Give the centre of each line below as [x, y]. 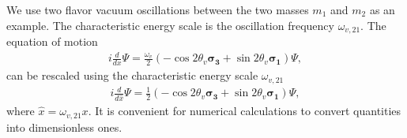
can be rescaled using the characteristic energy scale [132, 75]
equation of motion [52, 41]
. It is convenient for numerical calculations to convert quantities [245, 111]
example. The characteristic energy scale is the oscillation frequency [170, 25]
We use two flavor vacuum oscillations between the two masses [158, 9]
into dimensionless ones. [64, 127]
